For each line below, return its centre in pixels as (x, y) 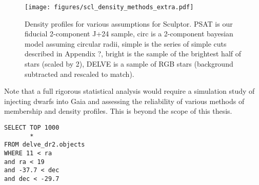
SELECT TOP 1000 (32, 128)
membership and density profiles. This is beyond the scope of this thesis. (118, 111)
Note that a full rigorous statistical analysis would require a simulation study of (129, 91)
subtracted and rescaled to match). (79, 74)
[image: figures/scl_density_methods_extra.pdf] (109, 7)
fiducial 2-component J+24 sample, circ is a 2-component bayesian (129, 34)
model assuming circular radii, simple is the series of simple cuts (126, 43)
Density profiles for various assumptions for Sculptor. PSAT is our (129, 23)
